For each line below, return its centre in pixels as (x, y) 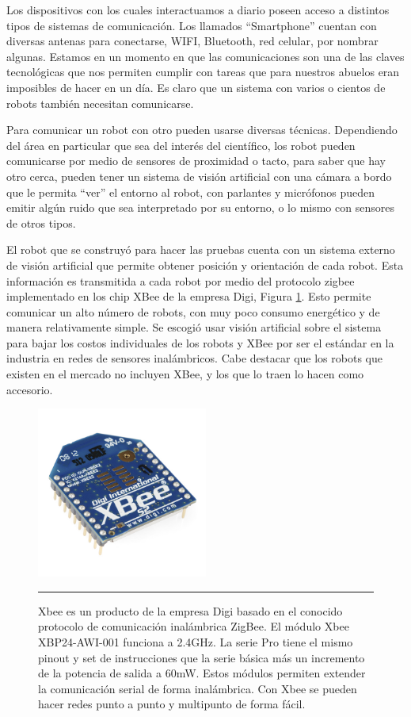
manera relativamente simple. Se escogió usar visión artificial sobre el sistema (194, 327)
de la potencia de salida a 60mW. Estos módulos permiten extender (202, 673)
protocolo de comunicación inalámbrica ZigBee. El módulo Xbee (194, 626)
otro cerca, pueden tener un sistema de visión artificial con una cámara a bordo (199, 176)
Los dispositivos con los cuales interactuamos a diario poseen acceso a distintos (198, 10)
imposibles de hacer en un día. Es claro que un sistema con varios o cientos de (196, 87)
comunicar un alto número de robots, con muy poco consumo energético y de (193, 311)
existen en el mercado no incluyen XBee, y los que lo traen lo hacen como (185, 374)
